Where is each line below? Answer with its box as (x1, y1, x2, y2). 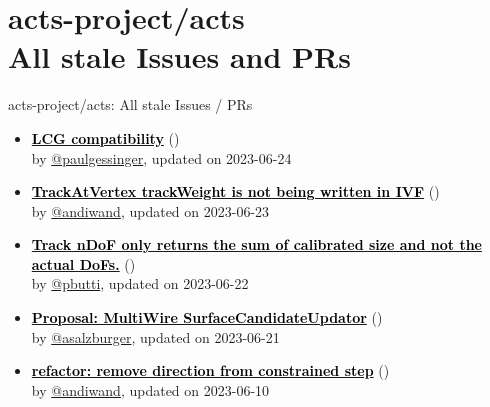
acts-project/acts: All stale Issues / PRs (8, 94, 253, 115)
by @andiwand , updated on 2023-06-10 (31, 379, 270, 400)
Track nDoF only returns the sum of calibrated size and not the (31, 234, 482, 255)
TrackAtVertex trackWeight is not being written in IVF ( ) (31, 181, 440, 202)
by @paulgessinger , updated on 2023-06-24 (31, 147, 292, 168)
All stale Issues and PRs (8, 36, 351, 77)
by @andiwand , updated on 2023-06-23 (31, 200, 270, 221)
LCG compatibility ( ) (31, 127, 180, 148)
